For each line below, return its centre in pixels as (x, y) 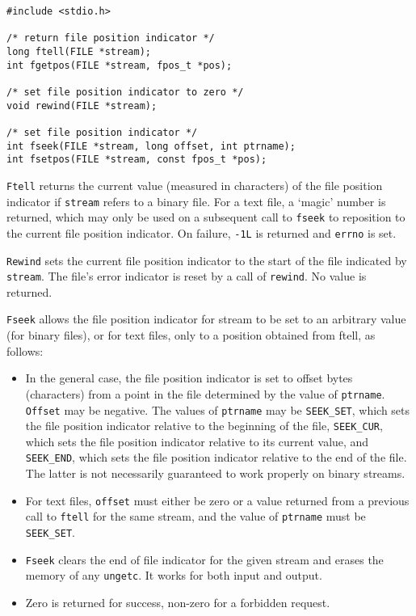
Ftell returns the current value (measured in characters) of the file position (195, 185)
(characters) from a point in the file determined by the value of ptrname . (205, 393)
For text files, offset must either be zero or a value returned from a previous (217, 500)
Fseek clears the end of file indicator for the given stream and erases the (204, 559)
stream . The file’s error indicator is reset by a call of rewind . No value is (187, 276)
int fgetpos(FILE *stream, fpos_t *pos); (120, 65)
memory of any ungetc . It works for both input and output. (174, 575)
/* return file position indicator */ (111, 38)
